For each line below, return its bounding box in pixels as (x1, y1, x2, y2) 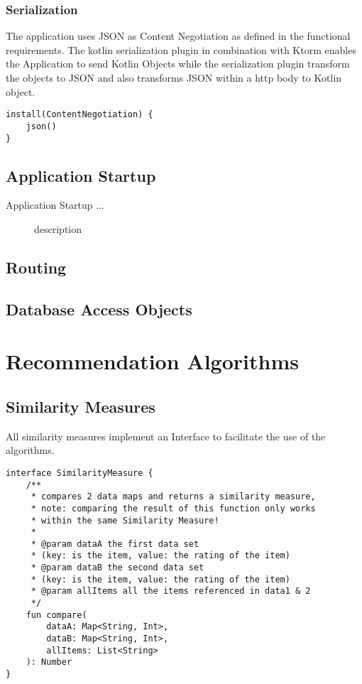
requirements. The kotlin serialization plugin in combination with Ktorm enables (6, 42, 356, 57)
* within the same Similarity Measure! (31, 515, 219, 526)
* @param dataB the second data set (31, 563, 204, 573)
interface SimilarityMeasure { (6, 467, 153, 478)
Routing (6, 256, 67, 278)
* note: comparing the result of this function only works (31, 503, 316, 514)
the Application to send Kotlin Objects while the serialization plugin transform (6, 56, 350, 71)
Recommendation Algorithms (6, 347, 299, 376)
